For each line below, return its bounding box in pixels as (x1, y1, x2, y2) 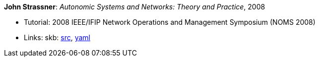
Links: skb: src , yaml (24, 33, 90, 42)
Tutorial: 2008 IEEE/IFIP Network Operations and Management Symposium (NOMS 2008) (24, 18, 316, 26)
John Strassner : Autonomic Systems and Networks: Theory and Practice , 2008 (4, 2, 265, 11)
